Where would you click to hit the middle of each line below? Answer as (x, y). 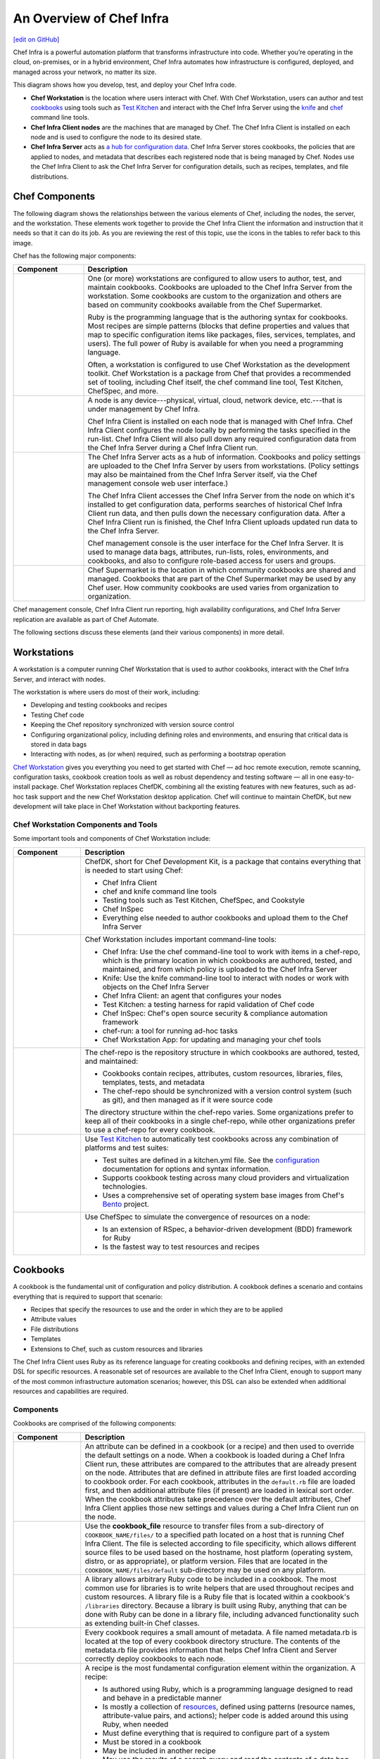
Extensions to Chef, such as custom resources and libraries (117, 1349)
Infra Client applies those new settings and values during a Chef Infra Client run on (222, 1508)
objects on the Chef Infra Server (156, 986)
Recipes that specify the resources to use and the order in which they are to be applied (157, 1309)
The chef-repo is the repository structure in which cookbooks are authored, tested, (222, 1052)
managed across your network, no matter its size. (85, 72)
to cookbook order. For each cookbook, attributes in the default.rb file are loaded (220, 1481)
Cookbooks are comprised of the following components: (95, 1423)
